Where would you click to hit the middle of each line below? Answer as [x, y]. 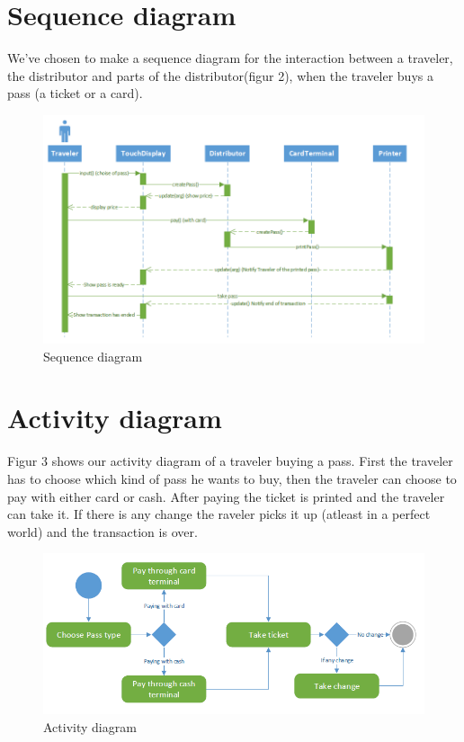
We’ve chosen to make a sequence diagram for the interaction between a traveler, [230, 58]
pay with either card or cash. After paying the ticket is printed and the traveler [226, 496]
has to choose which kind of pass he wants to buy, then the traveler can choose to [232, 479]
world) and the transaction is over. [103, 531]
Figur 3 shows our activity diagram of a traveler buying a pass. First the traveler [230, 461]
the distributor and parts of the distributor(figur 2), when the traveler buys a [220, 75]
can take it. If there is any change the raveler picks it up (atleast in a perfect [219, 514]
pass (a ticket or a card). [75, 93]
